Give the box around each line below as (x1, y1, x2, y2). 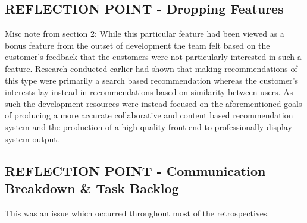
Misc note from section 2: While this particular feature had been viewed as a (5, 27, 284, 40)
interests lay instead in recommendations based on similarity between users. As (5, 86, 293, 98)
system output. (5, 132, 59, 145)
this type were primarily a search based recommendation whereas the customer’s (5, 74, 299, 86)
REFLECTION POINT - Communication (5, 161, 266, 180)
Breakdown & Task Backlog (5, 178, 179, 197)
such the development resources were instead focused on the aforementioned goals (5, 97, 302, 109)
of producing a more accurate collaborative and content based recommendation (5, 109, 293, 121)
